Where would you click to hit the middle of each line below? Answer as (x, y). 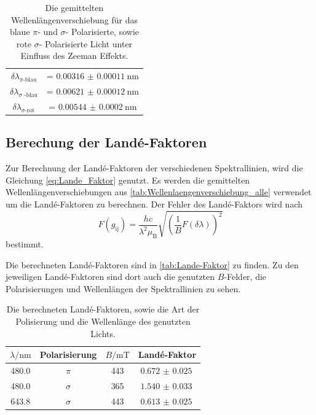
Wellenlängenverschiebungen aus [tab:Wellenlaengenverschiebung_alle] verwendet (159, 192)
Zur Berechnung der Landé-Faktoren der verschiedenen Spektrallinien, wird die (154, 168)
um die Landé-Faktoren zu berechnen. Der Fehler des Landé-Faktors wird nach (154, 204)
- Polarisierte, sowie (102, 32)
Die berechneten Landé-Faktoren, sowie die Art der (103, 309)
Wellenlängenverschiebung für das (74, 19)
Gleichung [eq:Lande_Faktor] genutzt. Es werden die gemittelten (128, 180)
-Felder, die (245, 277)
